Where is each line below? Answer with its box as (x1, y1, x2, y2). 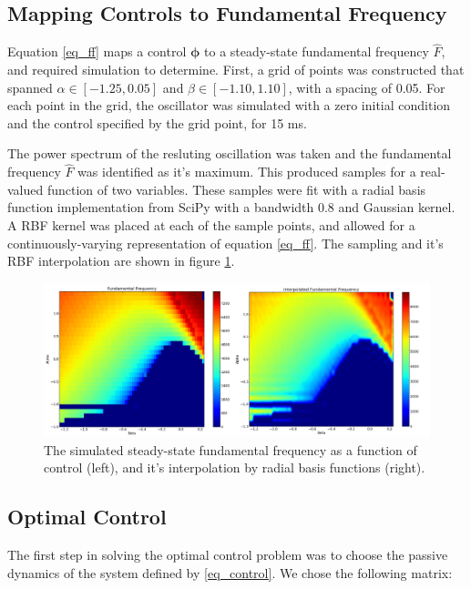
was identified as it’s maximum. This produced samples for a (77, 162, 416, 181)
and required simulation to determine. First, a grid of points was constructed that (7, 60, 465, 79)
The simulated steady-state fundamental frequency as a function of (44, 440, 417, 459)
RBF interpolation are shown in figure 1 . (7, 251, 235, 270)
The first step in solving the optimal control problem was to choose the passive (7, 545, 448, 564)
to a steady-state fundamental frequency (204, 42, 429, 61)
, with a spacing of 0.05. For (288, 77, 445, 96)
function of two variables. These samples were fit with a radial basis (46, 179, 426, 198)
